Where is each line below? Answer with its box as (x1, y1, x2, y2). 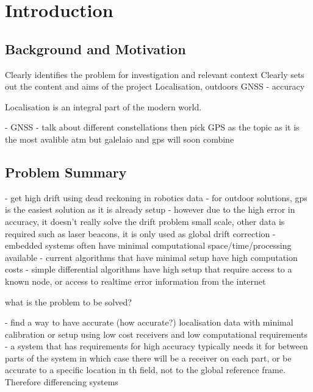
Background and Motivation (5, 39, 186, 58)
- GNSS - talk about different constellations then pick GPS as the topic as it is (5, 121, 300, 134)
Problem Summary (5, 162, 127, 181)
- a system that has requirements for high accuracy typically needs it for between (5, 340, 308, 352)
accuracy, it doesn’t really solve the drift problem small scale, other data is (5, 215, 285, 227)
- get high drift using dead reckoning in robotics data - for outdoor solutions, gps (5, 191, 308, 204)
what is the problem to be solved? (5, 295, 132, 308)
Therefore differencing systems (5, 376, 118, 388)
